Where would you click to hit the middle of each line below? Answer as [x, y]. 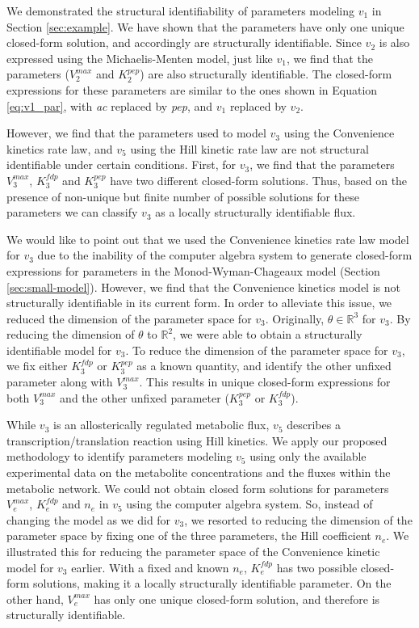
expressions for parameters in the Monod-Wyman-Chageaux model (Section [193, 270]
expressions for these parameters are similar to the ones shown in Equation [192, 89]
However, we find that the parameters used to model [136, 133]
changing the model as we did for [89, 519]
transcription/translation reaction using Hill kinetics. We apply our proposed [197, 440]
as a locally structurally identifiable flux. [256, 212]
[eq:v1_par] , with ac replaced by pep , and [110, 105]
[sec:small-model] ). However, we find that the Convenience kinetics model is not [203, 287]
